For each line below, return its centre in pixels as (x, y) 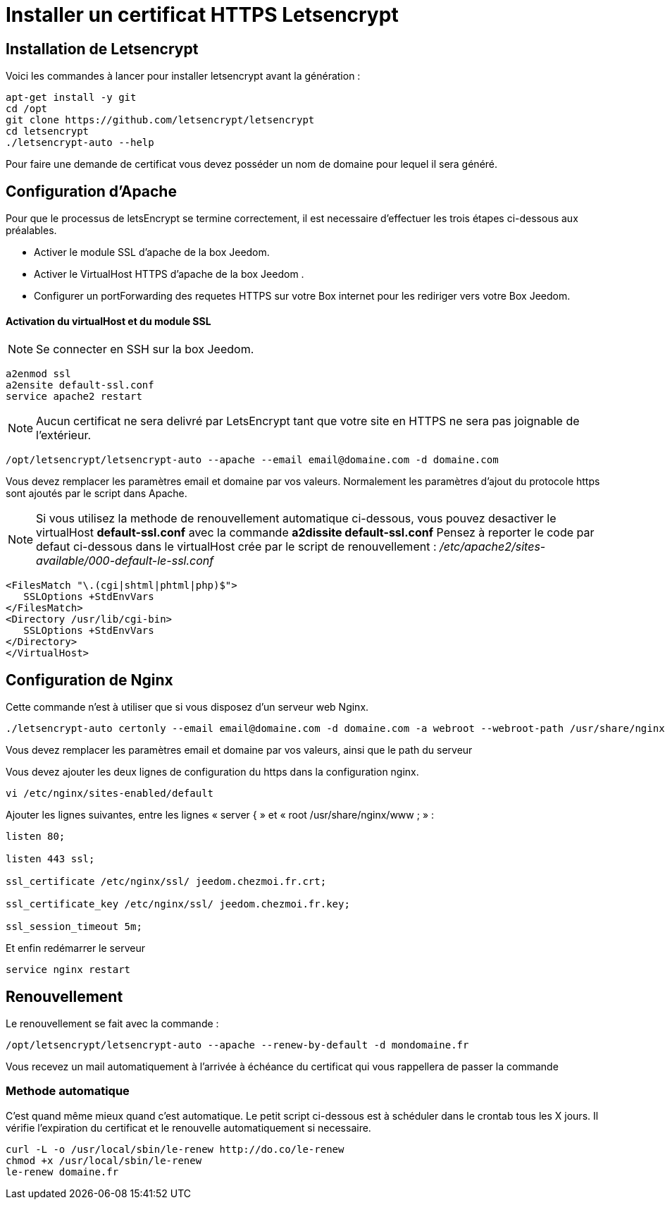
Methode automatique (68, 1091)
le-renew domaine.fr (62, 1172)
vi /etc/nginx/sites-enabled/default (110, 794)
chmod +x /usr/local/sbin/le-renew (104, 1160)
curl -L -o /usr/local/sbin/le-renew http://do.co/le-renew (175, 1149)
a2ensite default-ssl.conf (80, 385)
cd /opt (27, 109)
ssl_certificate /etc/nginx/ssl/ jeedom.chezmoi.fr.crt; (166, 882)
